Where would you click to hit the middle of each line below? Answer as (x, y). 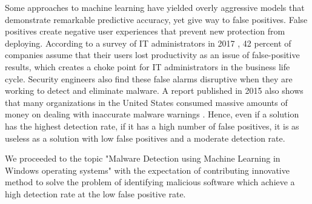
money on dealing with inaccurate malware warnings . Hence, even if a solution (152, 114)
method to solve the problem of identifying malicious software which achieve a (150, 182)
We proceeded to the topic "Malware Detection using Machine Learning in (143, 158)
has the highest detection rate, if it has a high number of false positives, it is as (152, 126)
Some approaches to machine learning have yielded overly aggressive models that (155, 7)
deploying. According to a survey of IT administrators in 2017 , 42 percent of (148, 43)
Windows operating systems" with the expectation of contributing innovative (147, 170)
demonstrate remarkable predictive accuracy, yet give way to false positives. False (156, 19)
